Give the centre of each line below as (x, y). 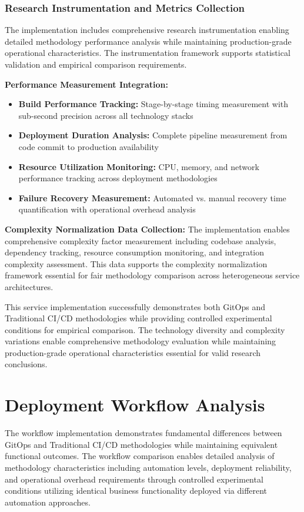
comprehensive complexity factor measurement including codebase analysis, (141, 240)
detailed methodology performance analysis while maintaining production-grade (148, 41)
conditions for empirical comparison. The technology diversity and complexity (145, 329)
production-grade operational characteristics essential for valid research (133, 352)
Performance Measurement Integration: (86, 84)
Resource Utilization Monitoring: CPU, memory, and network (139, 166)
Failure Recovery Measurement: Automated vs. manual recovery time (152, 197)
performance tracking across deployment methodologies (118, 178)
